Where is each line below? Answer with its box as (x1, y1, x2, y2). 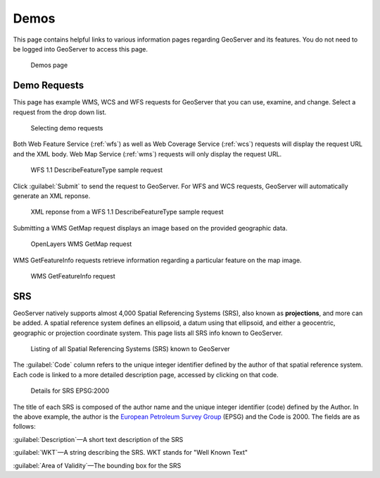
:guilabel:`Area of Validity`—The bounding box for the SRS (13, 461, 182, 470)
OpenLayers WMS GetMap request (30, 240, 132, 248)
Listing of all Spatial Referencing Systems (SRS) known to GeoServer (30, 345, 230, 353)
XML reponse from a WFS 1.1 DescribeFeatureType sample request (30, 208, 224, 216)
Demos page (30, 61, 68, 70)
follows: (13, 422, 36, 431)
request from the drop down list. (13, 108, 107, 116)
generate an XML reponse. (13, 191, 91, 200)
